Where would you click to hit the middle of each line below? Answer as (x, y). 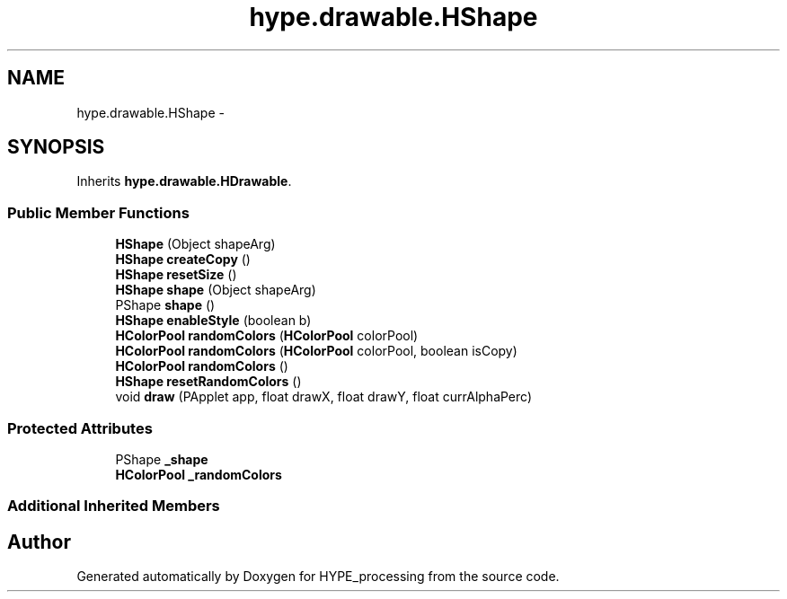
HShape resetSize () (176, 275)
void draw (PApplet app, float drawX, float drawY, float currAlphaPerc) (324, 397)
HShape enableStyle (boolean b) (213, 321)
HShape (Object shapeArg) (195, 244)
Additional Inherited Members (114, 506)
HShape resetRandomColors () (208, 382)
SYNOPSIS (56, 147)
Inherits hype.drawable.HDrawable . (184, 181)
